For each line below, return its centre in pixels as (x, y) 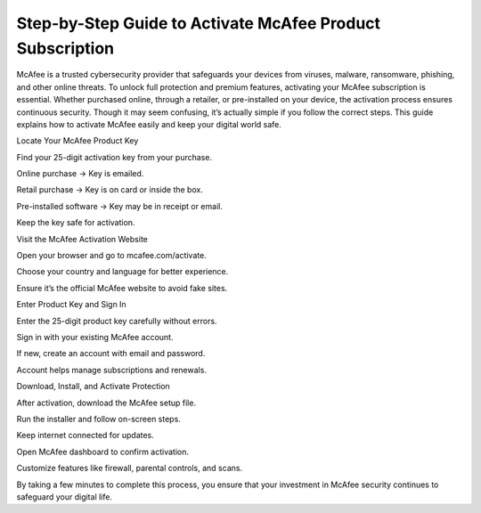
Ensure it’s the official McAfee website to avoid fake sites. (122, 288)
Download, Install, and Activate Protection (94, 387)
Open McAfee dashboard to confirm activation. (102, 452)
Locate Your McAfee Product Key (77, 141)
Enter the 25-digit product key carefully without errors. (117, 321)
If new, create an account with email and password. (111, 354)
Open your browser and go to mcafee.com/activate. (111, 256)
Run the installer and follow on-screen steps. (99, 419)
